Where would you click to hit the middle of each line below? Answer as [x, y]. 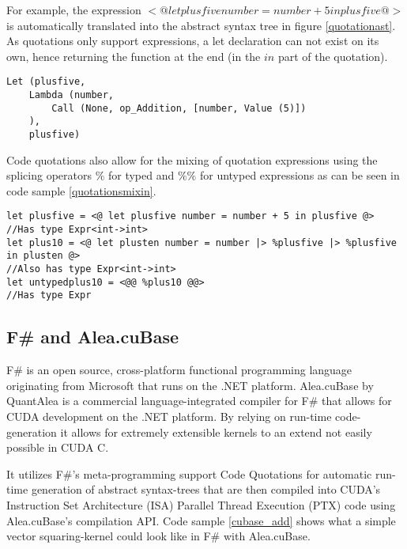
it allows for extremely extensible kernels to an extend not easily [216, 432]
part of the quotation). [333, 56]
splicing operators [49, 175]
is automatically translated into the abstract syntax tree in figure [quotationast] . [201, 25]
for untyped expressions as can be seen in [300, 175]
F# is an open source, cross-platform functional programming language [179, 370]
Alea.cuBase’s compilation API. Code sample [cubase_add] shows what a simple [201, 520]
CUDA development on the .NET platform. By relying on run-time [169, 416]
